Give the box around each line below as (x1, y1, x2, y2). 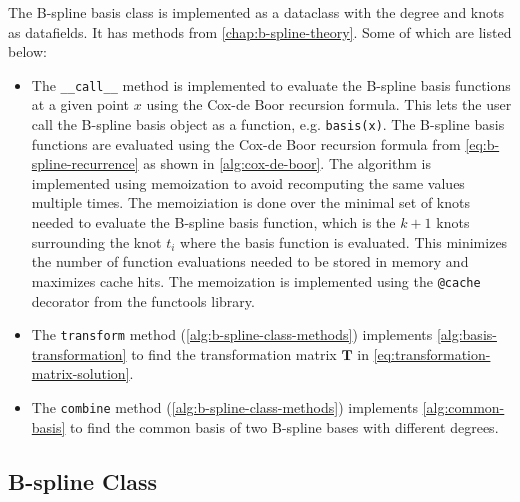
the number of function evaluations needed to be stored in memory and (31, 251, 469, 272)
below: (8, 41, 47, 62)
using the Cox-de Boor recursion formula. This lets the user (146, 94, 512, 115)
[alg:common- (422, 396, 505, 417)
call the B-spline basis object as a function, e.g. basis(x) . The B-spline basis (31, 114, 505, 135)
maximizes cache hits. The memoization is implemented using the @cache (31, 270, 481, 291)
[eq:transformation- (373, 343, 491, 364)
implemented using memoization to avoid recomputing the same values (31, 172, 465, 193)
